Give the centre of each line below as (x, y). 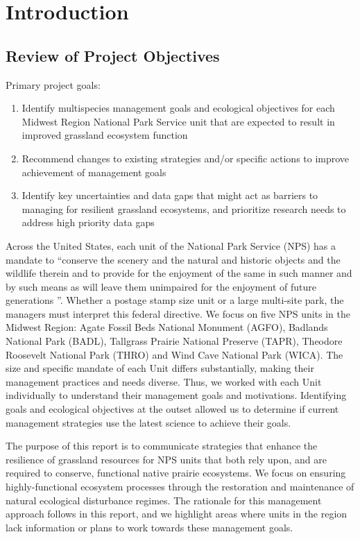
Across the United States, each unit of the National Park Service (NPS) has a (171, 245)
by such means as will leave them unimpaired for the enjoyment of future (161, 286)
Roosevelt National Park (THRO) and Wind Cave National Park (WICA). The (174, 354)
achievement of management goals (94, 172)
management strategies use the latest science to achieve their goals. (148, 422)
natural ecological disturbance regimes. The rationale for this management (164, 500)
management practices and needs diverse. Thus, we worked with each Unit (164, 381)
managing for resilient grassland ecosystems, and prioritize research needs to (184, 208)
